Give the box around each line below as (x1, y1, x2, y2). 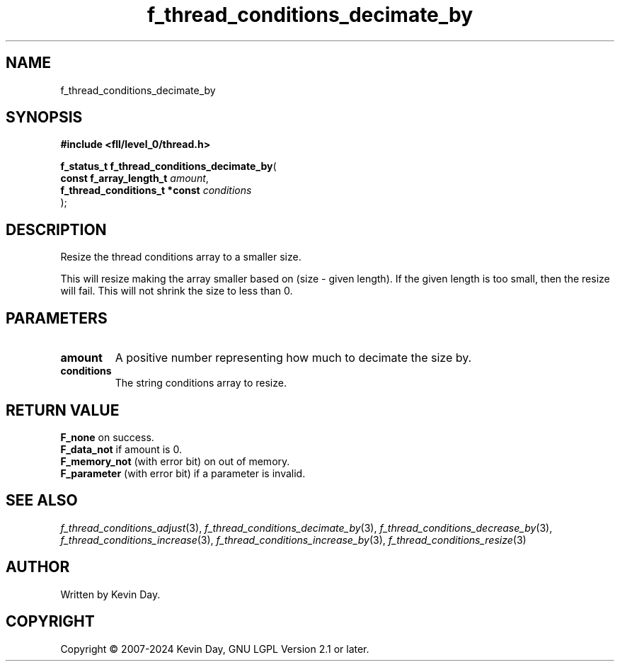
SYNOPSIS (6, 108, 83, 127)
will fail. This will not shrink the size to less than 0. (60, 285, 293, 297)
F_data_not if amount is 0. (60, 443, 182, 455)
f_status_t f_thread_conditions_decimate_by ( (60, 160, 277, 173)
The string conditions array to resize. (115, 377, 287, 389)
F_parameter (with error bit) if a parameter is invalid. (60, 467, 306, 479)
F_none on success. (60, 431, 154, 443)
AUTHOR (6, 558, 70, 576)
